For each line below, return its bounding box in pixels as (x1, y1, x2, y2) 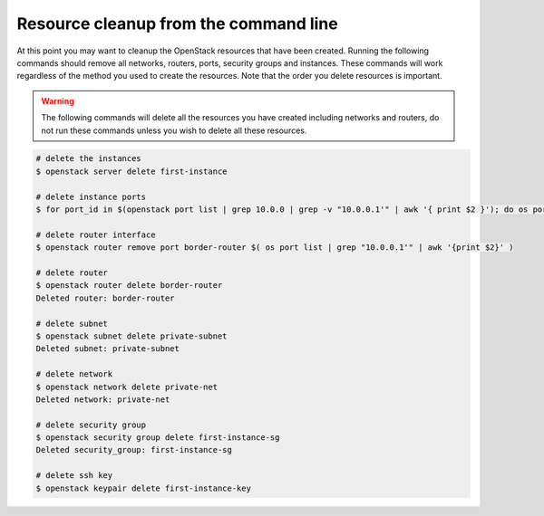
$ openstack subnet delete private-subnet (35, 330, 228, 341)
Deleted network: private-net (35, 394, 170, 405)
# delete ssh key (35, 471, 113, 481)
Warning (41, 95, 74, 106)
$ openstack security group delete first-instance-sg (35, 433, 280, 443)
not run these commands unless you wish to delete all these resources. (41, 125, 307, 136)
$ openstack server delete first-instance (35, 166, 228, 177)
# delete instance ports (35, 191, 147, 202)
